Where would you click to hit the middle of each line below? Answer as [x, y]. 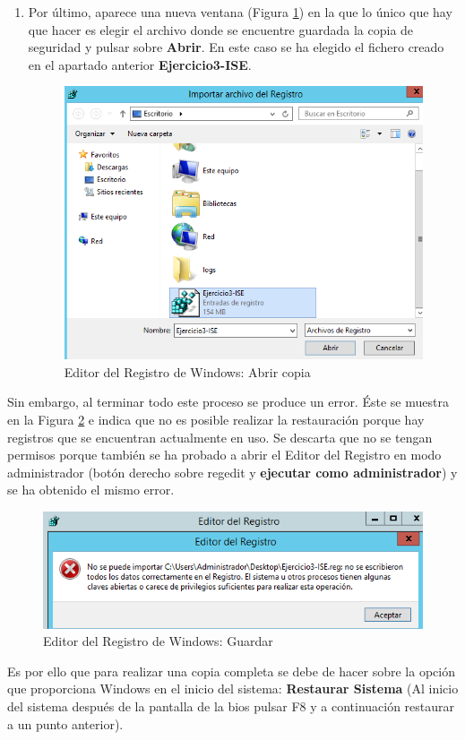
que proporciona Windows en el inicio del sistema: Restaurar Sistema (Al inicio [233, 688]
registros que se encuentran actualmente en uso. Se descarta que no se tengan [220, 437]
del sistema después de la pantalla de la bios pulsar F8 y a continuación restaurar [231, 706]
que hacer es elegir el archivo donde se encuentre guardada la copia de [221, 29]
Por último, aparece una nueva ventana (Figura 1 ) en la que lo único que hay [240, 12]
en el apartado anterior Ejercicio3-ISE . [140, 64]
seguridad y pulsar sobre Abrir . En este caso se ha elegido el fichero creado [236, 47]
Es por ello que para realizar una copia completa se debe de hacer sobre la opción [231, 671]
